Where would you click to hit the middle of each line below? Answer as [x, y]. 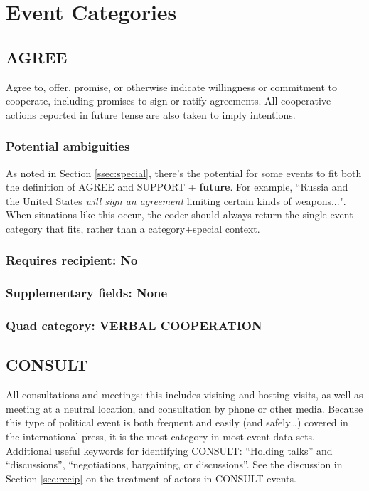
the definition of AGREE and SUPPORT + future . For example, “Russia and [177, 187]
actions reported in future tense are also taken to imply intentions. [151, 114]
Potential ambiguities [68, 146]
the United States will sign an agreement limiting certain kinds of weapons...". [176, 200]
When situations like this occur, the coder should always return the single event [180, 215]
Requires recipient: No [72, 260]
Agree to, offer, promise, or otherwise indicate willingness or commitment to [171, 86]
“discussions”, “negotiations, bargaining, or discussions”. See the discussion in [174, 464]
